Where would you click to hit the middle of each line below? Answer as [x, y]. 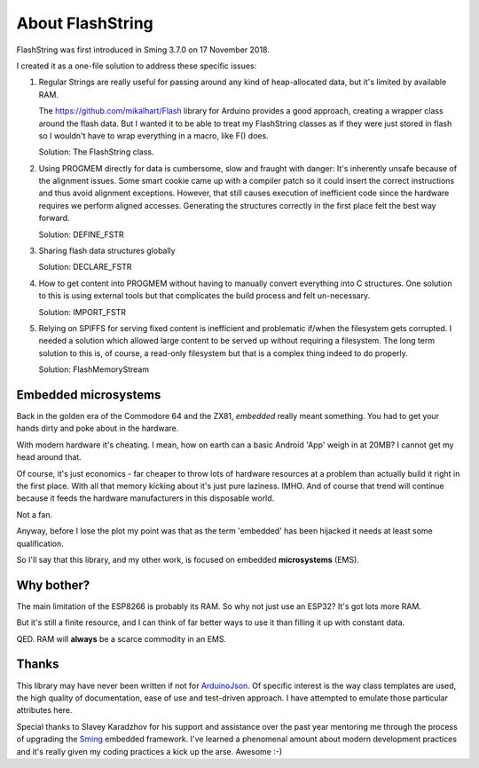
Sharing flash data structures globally [107, 251]
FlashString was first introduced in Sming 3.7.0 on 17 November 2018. [143, 50]
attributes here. [44, 710]
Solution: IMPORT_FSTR [82, 312]
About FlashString [85, 23]
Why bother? [53, 585]
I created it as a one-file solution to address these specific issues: [137, 66]
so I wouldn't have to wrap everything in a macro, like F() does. [154, 135]
